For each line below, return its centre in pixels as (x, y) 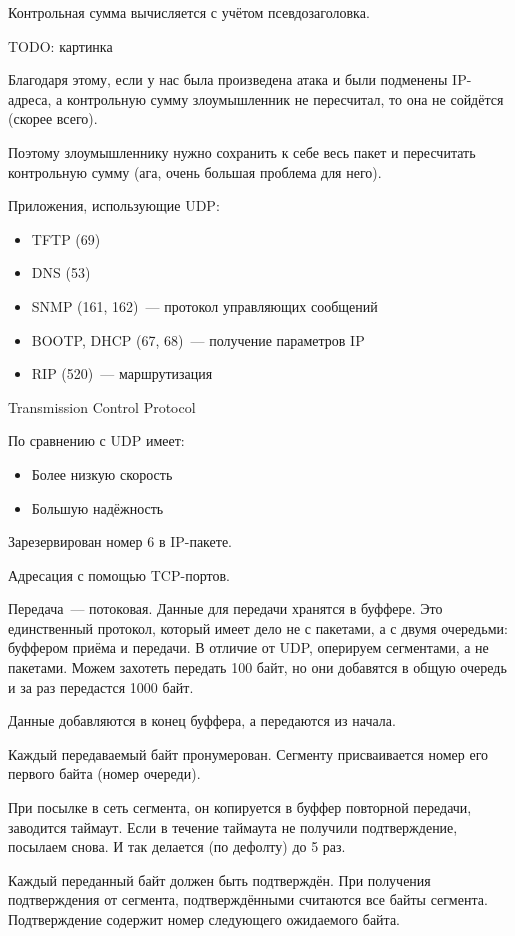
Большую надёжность (97, 507)
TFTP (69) (66, 238)
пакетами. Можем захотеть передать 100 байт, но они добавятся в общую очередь (257, 667)
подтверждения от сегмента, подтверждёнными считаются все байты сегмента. (248, 899)
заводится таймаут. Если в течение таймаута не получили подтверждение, (233, 826)
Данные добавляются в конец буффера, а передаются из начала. (202, 720)
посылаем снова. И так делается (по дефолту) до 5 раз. (177, 846)
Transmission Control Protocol (102, 406)
